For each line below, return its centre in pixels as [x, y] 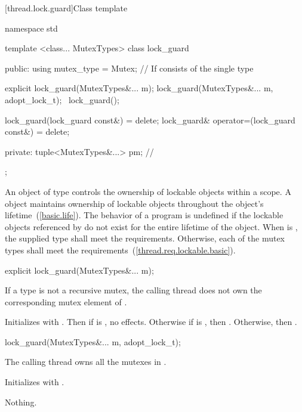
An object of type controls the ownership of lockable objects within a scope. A [148, 191]
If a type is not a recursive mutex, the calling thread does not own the [133, 290]
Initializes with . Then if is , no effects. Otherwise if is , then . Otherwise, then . [151, 322]
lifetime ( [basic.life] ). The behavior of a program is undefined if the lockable [144, 215]
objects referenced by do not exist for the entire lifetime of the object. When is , [151, 226]
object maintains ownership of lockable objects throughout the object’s [134, 203]
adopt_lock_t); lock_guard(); [62, 99]
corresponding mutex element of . [66, 301]
